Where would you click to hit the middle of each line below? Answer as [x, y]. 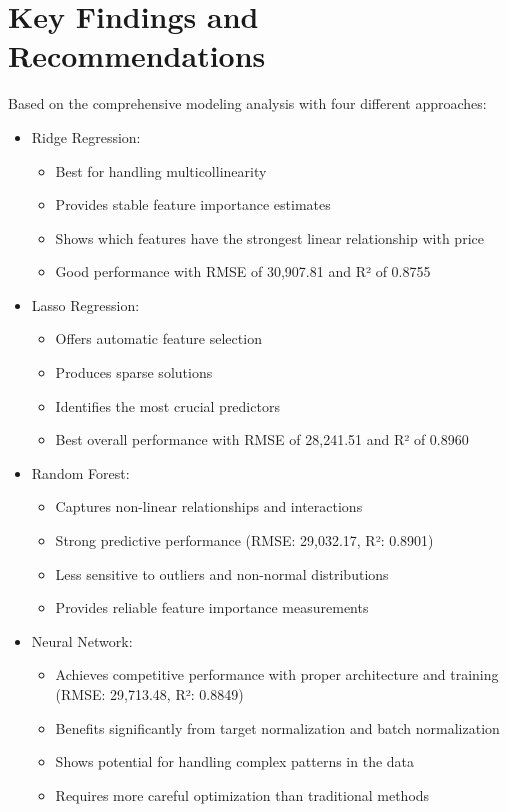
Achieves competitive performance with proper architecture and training [277, 674]
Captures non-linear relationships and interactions [209, 506]
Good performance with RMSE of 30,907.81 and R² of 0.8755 [243, 271]
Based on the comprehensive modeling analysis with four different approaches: [247, 103]
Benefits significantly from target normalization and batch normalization [277, 727]
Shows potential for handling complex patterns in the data [235, 761]
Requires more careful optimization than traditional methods [242, 794]
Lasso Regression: [85, 304]
